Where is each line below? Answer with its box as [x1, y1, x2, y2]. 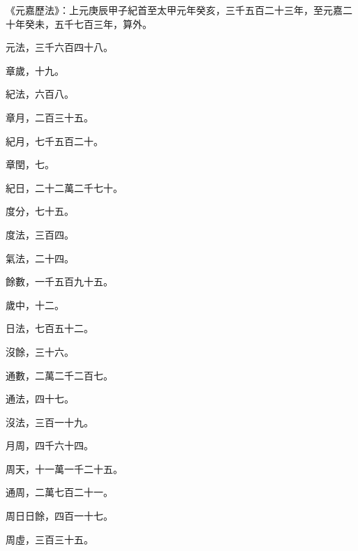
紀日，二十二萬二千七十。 [6, 180, 123, 195]
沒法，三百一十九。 [6, 414, 94, 429]
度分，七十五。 [6, 204, 74, 218]
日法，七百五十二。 [6, 321, 94, 335]
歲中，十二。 [6, 297, 64, 312]
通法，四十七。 [6, 391, 74, 406]
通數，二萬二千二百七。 [6, 368, 113, 382]
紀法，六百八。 [6, 86, 74, 101]
